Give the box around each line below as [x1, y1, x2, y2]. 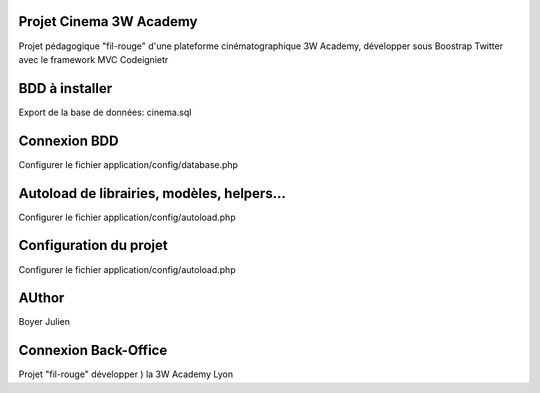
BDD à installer [18, 80, 113, 97]
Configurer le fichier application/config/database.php [18, 158, 239, 170]
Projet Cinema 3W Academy [18, 13, 198, 30]
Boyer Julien [18, 316, 70, 328]
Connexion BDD [18, 132, 119, 149]
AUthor [18, 290, 65, 307]
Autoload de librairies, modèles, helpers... [18, 185, 287, 202]
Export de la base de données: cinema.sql [18, 106, 192, 118]
